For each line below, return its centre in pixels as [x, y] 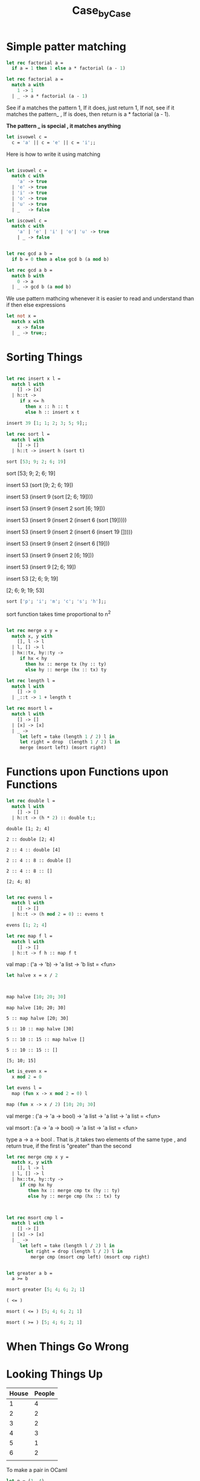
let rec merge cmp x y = [37, 1157]
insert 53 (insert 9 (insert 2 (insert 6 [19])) [58, 544]
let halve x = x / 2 [32, 976]
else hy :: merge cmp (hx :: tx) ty [74, 1196]
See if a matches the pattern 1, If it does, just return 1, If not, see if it [90, 108]
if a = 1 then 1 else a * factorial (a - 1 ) [69, 68]
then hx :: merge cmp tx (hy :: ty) [74, 1190]
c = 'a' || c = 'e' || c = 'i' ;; [54, 143]
